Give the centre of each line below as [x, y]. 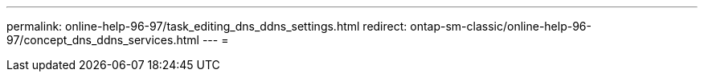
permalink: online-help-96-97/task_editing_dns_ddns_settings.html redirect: [207, 26]
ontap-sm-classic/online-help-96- [501, 26]
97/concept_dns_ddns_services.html [103, 40]
